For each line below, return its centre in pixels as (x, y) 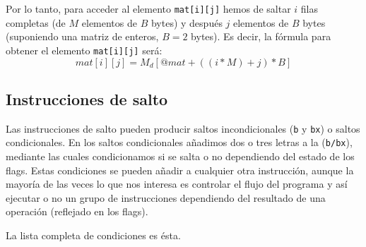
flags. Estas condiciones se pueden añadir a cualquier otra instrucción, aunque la (180, 170)
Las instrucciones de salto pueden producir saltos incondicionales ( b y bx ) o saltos (183, 128)
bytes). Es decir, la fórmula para (261, 36)
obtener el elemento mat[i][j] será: (84, 50)
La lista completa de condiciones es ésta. (93, 235)
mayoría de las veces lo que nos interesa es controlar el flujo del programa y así (177, 184)
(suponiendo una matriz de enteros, (82, 36)
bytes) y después (187, 22)
